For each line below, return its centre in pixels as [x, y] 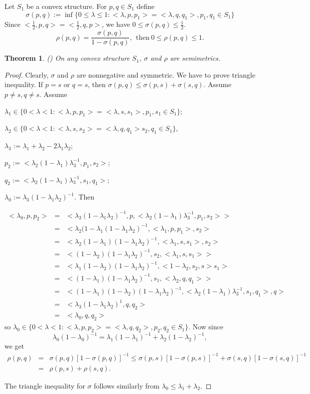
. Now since [206, 327]
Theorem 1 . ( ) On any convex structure [67, 58]
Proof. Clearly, [27, 74]
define [146, 6]
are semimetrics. [195, 58]
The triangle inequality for [45, 385]
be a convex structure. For [67, 6]
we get [14, 346]
